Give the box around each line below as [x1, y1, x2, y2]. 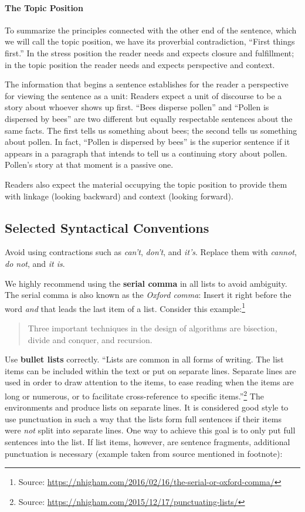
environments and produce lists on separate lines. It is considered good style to [5, 401, 289, 413]
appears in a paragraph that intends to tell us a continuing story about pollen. [5, 147, 287, 159]
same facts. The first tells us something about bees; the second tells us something [5, 124, 297, 136]
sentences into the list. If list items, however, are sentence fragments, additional [5, 435, 290, 447]
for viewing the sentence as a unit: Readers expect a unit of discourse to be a [5, 89, 282, 101]
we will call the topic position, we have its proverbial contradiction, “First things [5, 35, 295, 48]
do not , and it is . [5, 257, 65, 269]
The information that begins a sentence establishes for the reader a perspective [5, 78, 289, 90]
